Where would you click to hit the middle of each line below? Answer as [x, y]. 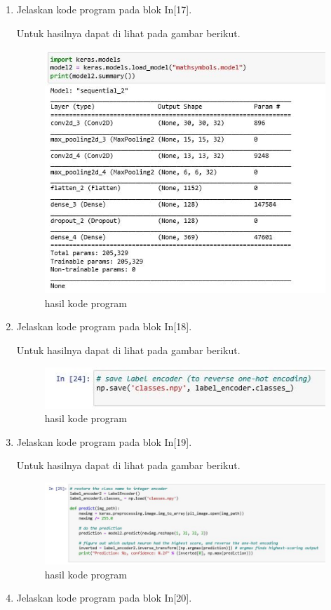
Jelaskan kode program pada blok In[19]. [104, 441]
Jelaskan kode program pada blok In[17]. [104, 9]
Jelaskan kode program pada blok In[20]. [104, 598]
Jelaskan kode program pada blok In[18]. [104, 326]
